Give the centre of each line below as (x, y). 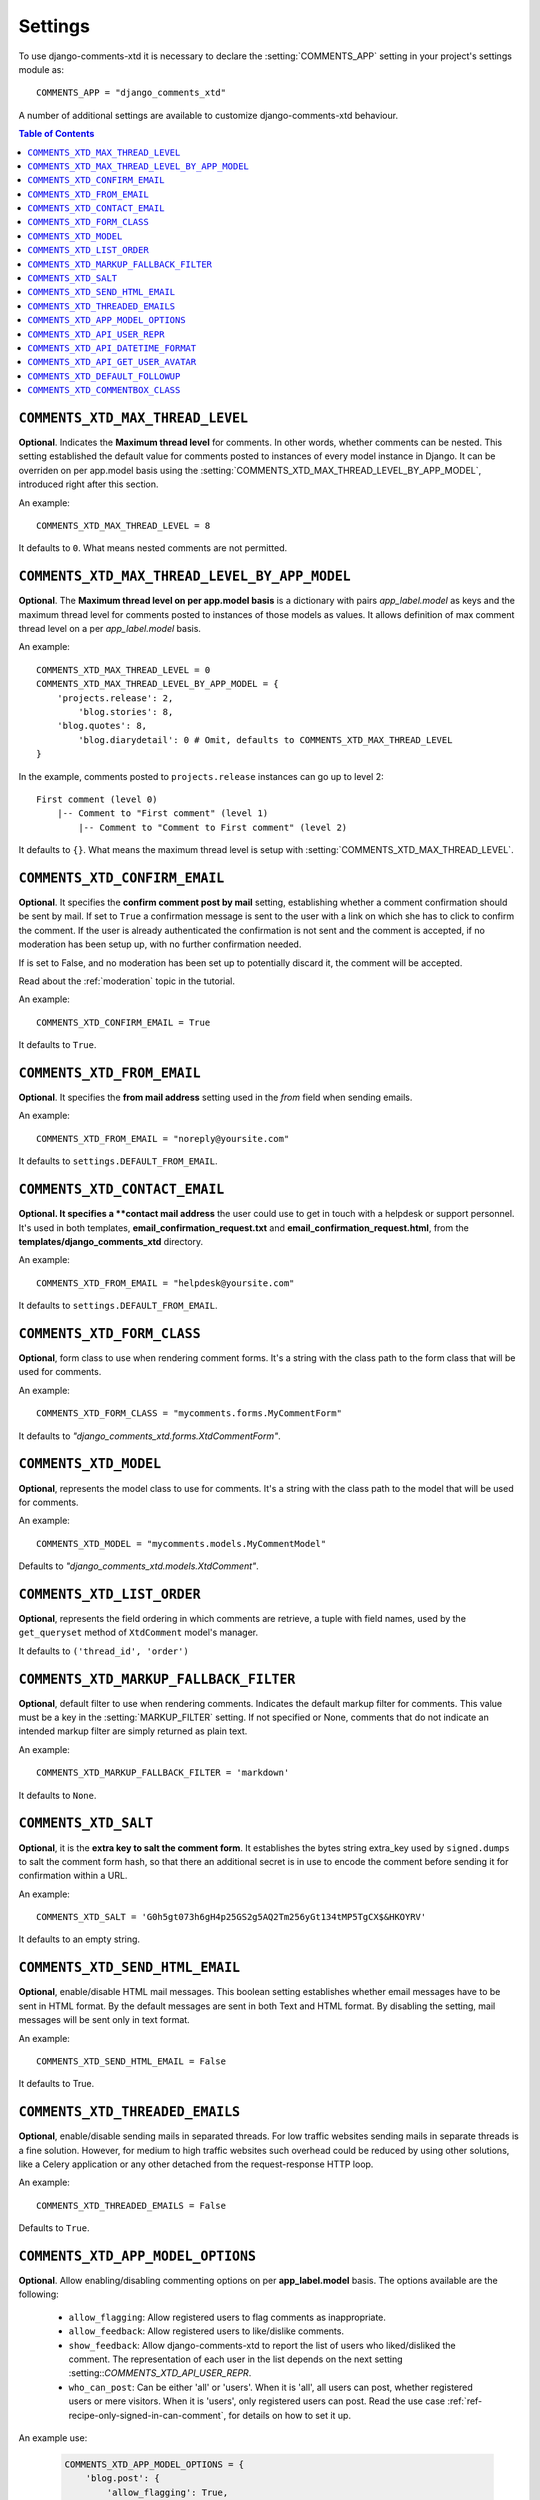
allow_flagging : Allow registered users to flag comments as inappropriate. (227, 2317)
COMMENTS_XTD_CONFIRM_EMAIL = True (123, 1022)
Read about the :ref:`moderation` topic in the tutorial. (126, 981)
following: (38, 2294)
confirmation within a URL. (73, 1876)
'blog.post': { (122, 2478)
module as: (41, 69)
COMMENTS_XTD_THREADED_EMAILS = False (131, 2205)
